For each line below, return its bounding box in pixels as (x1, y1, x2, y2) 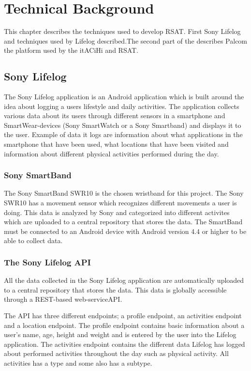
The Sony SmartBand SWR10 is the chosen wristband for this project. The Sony (4, 188, 244, 198)
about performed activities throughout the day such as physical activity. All (4, 348, 229, 358)
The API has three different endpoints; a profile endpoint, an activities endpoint (4, 310, 242, 321)
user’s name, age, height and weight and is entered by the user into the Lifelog (4, 329, 236, 340)
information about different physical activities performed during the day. (4, 148, 219, 158)
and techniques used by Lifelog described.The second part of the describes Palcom (4, 35, 248, 46)
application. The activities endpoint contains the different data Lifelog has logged (4, 339, 245, 349)
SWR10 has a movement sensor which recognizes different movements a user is (4, 198, 237, 208)
